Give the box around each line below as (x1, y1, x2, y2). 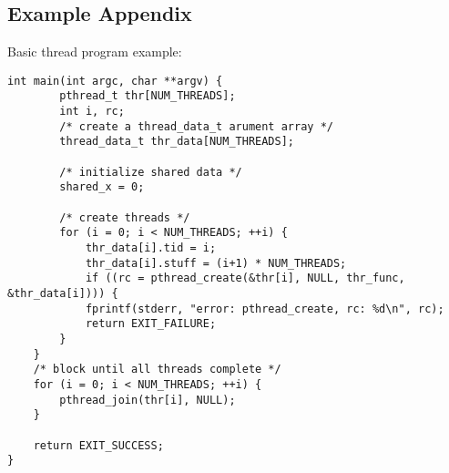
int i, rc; (59, 105, 125, 118)
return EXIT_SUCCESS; (33, 438, 164, 452)
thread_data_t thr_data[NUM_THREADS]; (59, 135, 294, 149)
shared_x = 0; (59, 180, 145, 194)
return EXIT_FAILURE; (85, 317, 217, 331)
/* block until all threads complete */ (33, 363, 281, 376)
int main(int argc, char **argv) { (7, 74, 223, 87)
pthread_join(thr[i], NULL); (59, 393, 236, 406)
